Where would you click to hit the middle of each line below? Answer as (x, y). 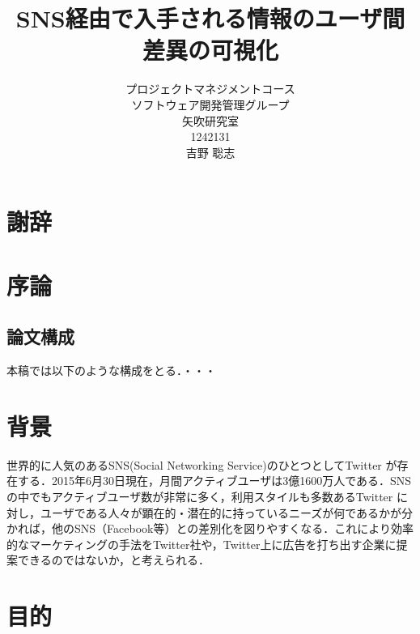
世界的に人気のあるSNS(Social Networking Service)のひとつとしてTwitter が (202, 464)
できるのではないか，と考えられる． (113, 560)
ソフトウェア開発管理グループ (210, 104)
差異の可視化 (210, 50)
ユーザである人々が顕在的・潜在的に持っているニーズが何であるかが (221, 512)
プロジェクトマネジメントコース (210, 89)
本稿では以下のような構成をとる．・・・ (111, 370)
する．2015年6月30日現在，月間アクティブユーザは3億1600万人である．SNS (214, 481)
